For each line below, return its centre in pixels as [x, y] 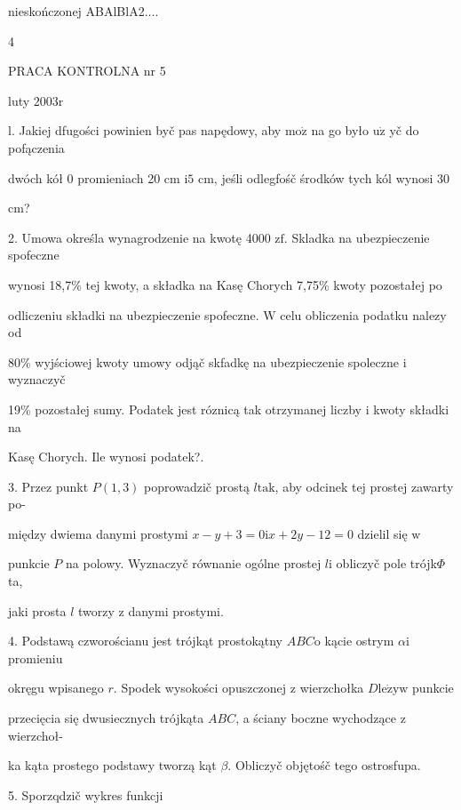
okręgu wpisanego [56, 688]
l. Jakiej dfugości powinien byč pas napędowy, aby [145, 130]
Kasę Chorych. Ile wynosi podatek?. [106, 457]
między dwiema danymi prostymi [98, 533]
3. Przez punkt [48, 486]
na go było [340, 130]
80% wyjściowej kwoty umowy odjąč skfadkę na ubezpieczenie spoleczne [204, 361]
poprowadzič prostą [197, 486]
